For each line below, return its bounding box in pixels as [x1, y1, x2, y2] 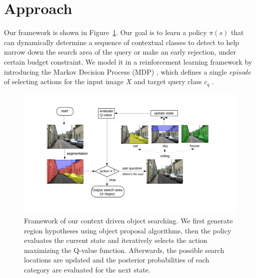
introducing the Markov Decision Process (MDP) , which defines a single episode [4, 66, 251, 77]
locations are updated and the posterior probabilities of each [24, 254, 209, 265]
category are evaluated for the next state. [24, 264, 150, 275]
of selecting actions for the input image [4, 76, 123, 87]
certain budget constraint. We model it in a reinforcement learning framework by [4, 56, 252, 67]
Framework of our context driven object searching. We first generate [24, 215, 233, 226]
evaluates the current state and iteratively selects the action [24, 235, 207, 245]
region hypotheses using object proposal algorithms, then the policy [24, 225, 231, 235]
